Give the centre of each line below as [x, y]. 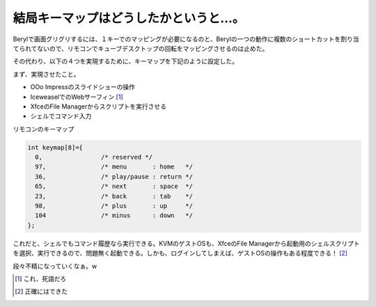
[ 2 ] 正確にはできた [41, 292]
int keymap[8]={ [55, 147]
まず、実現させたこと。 [46, 74]
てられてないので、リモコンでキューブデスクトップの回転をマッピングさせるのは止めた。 [141, 48]
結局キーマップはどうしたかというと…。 [129, 18]
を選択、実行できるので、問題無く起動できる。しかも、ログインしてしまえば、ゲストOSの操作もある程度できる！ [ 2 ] [180, 253]
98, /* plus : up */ [114, 206]
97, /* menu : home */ [114, 167]
